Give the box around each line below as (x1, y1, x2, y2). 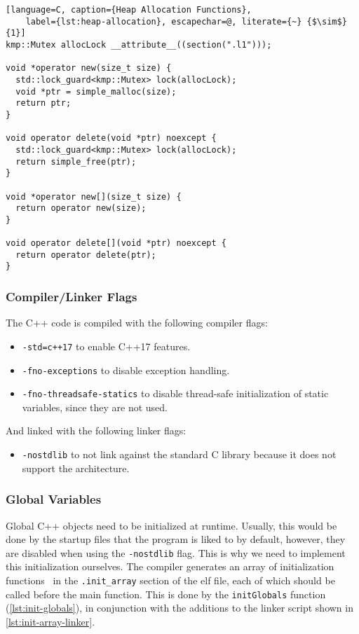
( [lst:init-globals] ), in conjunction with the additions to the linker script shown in (6, 600, 353, 615)
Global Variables (6, 490, 102, 508)
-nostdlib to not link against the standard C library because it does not (22, 447, 337, 462)
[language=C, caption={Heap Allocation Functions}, (6, 5, 252, 15)
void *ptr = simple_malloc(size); (15, 86, 177, 97)
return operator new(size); (15, 203, 147, 214)
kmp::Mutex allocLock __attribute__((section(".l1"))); (6, 39, 272, 50)
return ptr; (15, 98, 72, 109)
